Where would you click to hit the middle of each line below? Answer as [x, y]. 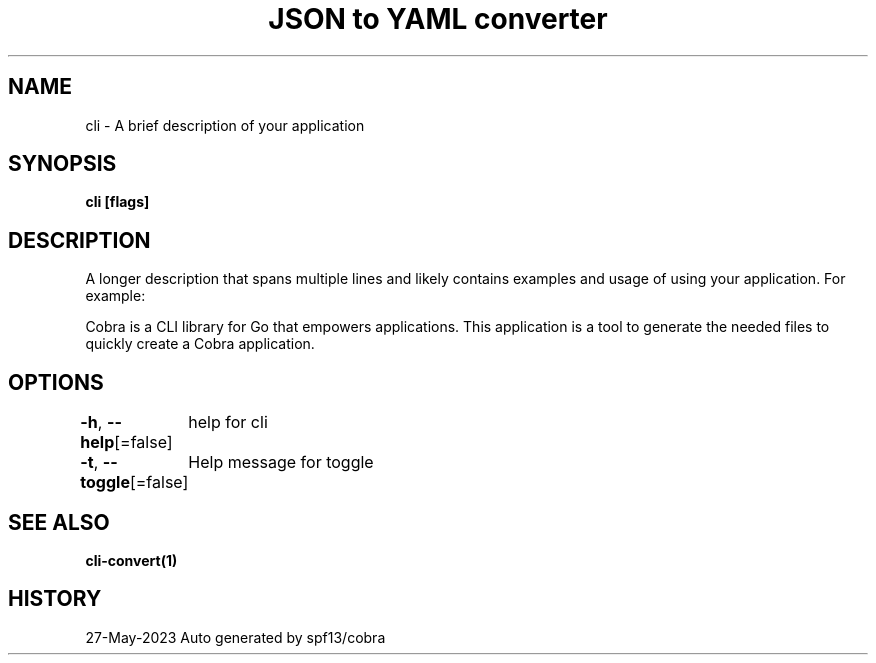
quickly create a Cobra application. [200, 344]
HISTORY [55, 599]
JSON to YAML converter [438, 19]
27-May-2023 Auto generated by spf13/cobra [235, 637]
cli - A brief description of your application [225, 125]
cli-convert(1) [131, 560]
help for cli [228, 422]
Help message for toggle [281, 462]
